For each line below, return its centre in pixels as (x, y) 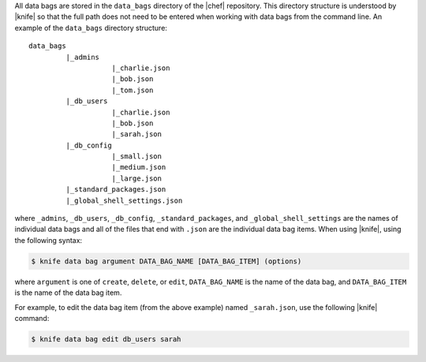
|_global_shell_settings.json (124, 200)
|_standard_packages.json (116, 190)
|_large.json (136, 178)
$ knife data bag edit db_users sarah (106, 339)
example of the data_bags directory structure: (91, 28)
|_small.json (136, 157)
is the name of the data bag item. (68, 293)
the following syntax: (49, 240)
